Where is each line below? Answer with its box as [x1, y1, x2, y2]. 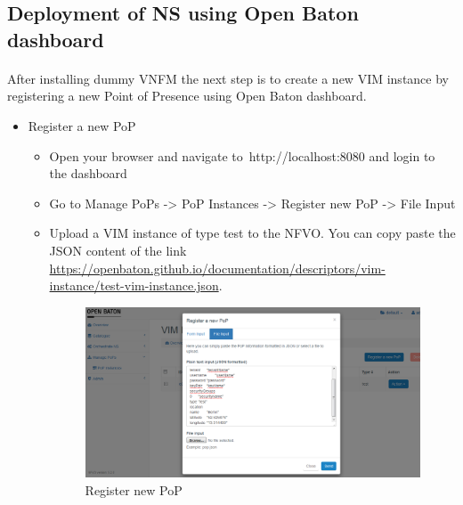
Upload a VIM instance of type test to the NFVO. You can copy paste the [49, 224, 456, 242]
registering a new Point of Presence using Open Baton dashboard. [7, 86, 367, 105]
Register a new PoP [28, 116, 136, 134]
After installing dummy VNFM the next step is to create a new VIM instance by [7, 69, 449, 87]
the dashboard [49, 164, 127, 183]
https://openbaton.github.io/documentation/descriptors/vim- [49, 258, 386, 277]
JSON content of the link [49, 240, 187, 259]
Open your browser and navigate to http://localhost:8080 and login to [49, 146, 435, 165]
